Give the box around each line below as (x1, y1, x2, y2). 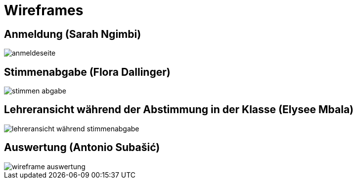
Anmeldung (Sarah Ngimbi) (4, 28, 141, 40)
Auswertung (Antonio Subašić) (4, 141, 160, 154)
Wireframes (4, 2, 84, 19)
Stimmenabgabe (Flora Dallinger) (4, 65, 171, 78)
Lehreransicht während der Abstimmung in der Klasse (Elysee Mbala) (4, 103, 354, 116)
